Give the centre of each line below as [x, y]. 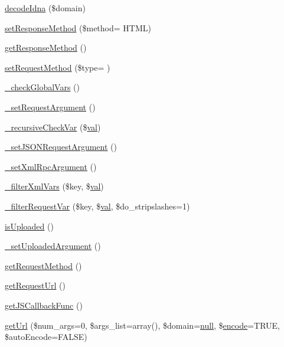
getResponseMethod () [46, 48]
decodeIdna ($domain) [45, 8]
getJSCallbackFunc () [44, 305]
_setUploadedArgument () [53, 246]
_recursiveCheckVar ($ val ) [53, 127]
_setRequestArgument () [50, 107]
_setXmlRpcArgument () [51, 166]
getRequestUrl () [35, 285]
